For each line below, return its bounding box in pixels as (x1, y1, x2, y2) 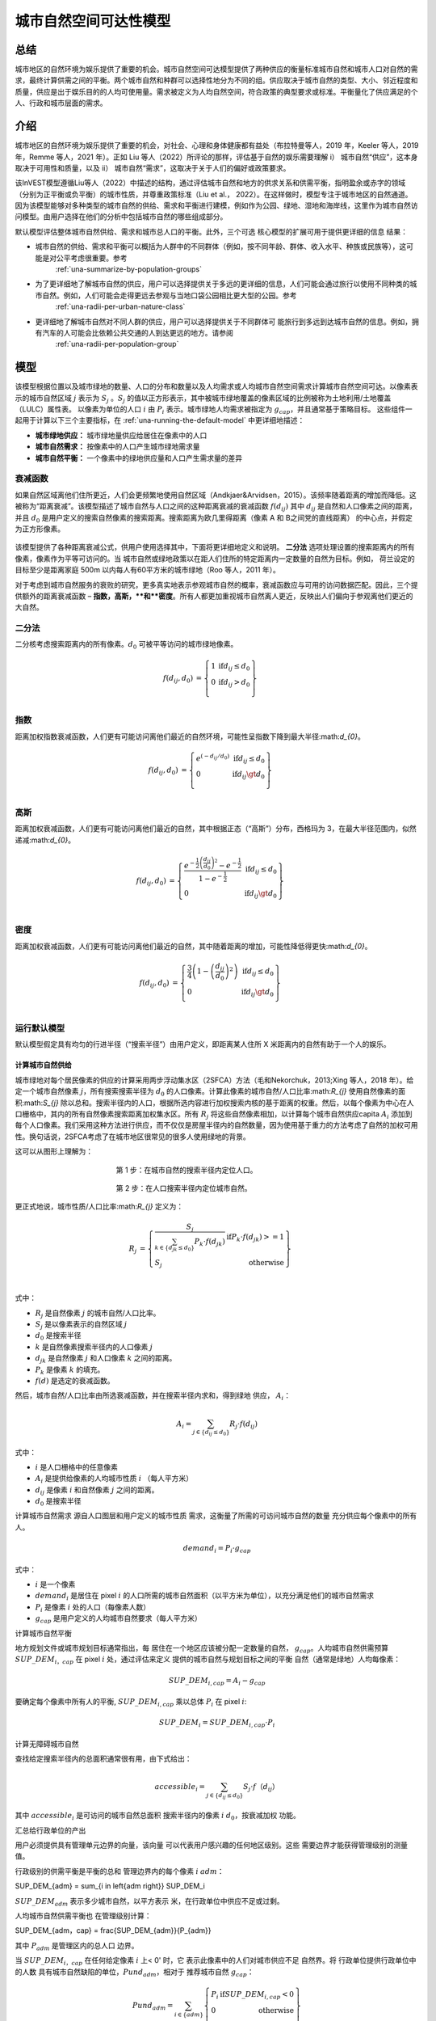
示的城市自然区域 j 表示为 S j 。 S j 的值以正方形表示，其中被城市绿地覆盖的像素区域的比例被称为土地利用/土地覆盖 (15, 393, 392, 404)
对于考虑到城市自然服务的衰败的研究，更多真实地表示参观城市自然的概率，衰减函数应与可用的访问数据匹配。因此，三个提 (15, 580, 418, 589)
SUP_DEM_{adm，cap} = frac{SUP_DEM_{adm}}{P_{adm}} (15, 1926, 212, 1935)
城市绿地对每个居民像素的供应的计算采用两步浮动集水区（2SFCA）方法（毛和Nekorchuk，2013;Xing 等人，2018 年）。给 (15, 1075, 414, 1085)
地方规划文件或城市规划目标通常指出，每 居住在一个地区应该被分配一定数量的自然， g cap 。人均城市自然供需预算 (15, 1643, 389, 1655)
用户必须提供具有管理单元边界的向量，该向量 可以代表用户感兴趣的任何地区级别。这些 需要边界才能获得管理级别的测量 (15, 1840, 408, 1850)
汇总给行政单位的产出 (15, 1825, 86, 1835)
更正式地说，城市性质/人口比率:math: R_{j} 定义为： (15, 1201, 184, 1212)
